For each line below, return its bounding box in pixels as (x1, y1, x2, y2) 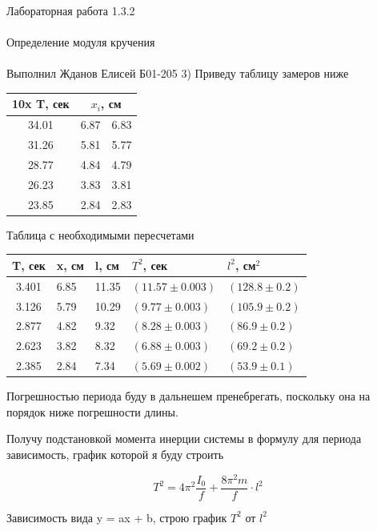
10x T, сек (12, 95, 70, 112)
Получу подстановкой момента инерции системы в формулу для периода (6, 430, 362, 447)
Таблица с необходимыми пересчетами (6, 226, 195, 243)
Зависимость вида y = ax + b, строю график (6, 509, 227, 525)
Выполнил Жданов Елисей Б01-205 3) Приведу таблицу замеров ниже (6, 65, 349, 82)
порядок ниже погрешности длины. (6, 403, 178, 420)
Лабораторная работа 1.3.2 (6, 2, 135, 18)
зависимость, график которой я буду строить (6, 445, 224, 462)
